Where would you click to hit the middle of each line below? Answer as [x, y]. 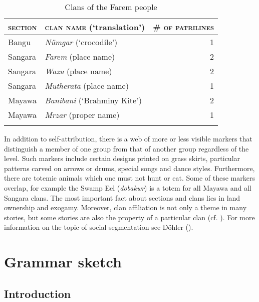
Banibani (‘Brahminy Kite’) [93, 100]
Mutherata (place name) [87, 86]
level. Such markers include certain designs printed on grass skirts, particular [122, 158]
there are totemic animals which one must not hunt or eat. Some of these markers [129, 178]
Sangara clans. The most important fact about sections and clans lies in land [122, 197]
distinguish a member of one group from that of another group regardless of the [126, 148]
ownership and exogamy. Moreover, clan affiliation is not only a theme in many [125, 207]
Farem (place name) [80, 56]
